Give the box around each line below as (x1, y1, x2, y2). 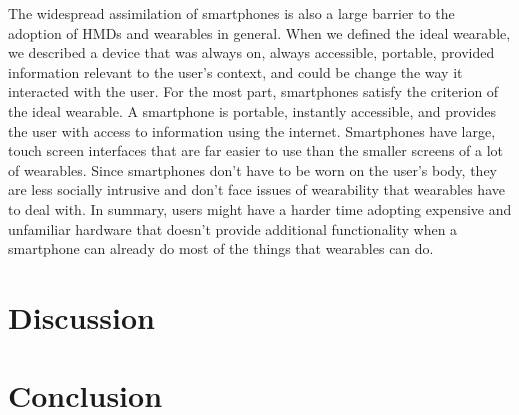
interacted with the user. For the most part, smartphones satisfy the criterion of (8, 81, 499, 102)
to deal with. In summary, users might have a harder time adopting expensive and (8, 198, 512, 219)
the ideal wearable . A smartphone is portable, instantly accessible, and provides (8, 100, 496, 121)
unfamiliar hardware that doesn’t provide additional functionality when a (8, 218, 458, 239)
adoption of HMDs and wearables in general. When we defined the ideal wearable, (8, 22, 511, 43)
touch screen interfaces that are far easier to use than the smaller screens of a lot (8, 140, 504, 161)
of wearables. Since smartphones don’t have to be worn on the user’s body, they (8, 159, 497, 180)
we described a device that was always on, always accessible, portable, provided (8, 42, 495, 63)
